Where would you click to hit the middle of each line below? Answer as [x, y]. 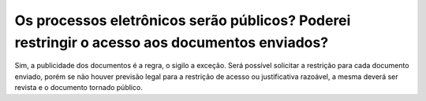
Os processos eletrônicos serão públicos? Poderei [183, 20]
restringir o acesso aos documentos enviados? [172, 42]
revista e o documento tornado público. [79, 88]
